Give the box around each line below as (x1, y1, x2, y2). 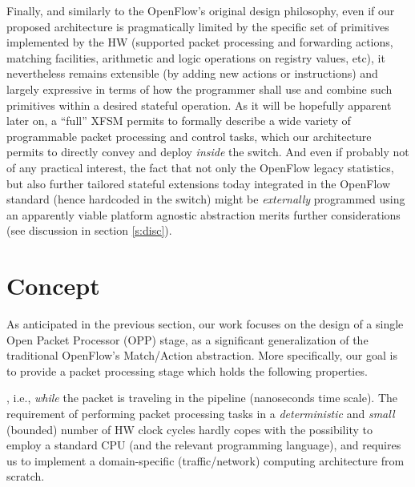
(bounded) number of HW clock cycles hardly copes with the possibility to (6, 421, 373, 437)
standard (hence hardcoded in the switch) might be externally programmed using (6, 191, 405, 207)
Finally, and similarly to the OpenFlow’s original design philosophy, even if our (6, 2, 395, 18)
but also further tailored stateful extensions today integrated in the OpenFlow (6, 175, 391, 191)
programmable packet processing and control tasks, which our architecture (6, 127, 372, 144)
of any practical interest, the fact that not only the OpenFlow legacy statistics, (6, 159, 394, 175)
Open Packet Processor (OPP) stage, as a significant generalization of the (6, 331, 369, 348)
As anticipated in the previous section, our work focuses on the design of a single (6, 316, 404, 332)
